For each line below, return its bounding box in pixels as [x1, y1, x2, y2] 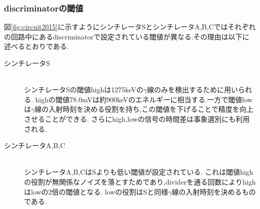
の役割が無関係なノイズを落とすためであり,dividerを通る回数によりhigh [24, 176, 256, 187]
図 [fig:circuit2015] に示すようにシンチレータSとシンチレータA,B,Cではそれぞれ [4, 21, 256, 32]
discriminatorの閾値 [4, 1, 83, 14]
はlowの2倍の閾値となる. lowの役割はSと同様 [24, 186, 168, 197]
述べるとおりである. [4, 41, 69, 51]
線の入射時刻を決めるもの [171, 186, 256, 197]
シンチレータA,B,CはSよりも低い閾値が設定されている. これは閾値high [24, 167, 253, 177]
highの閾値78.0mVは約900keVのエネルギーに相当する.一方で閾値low [35, 94, 252, 104]
